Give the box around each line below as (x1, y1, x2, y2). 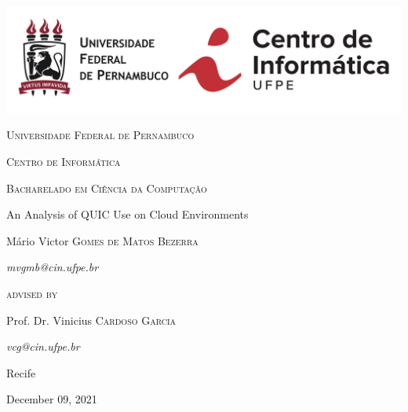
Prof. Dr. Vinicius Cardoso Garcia (6, 311, 177, 328)
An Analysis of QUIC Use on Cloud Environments (6, 206, 249, 223)
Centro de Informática (6, 153, 121, 170)
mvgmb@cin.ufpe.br (6, 259, 99, 275)
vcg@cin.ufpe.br (6, 338, 80, 355)
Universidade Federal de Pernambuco (6, 127, 195, 143)
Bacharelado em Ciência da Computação (6, 179, 207, 196)
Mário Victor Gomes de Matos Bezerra (6, 232, 199, 248)
